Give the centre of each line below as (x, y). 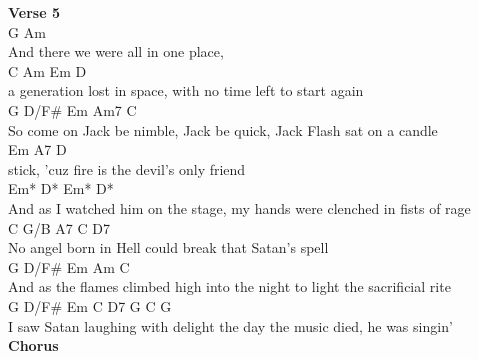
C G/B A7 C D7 (59, 227)
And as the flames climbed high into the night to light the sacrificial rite (229, 286)
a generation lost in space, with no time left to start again (186, 90)
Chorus (33, 345)
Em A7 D (37, 149)
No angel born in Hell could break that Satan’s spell (168, 247)
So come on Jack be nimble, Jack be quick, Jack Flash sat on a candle (223, 129)
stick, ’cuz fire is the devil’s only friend (127, 168)
